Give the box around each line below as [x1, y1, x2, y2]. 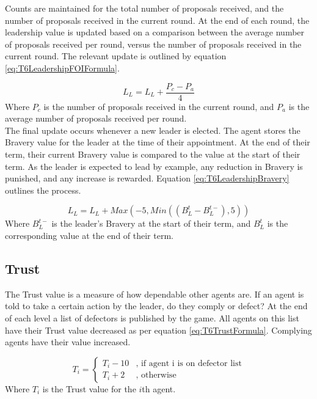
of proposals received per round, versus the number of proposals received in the [5, 37, 302, 50]
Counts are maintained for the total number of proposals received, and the [5, 2, 284, 14]
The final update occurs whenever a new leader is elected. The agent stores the [5, 123, 301, 136]
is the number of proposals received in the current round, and [43, 100, 274, 112]
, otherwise [136, 371, 177, 380]
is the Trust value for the [42, 382, 136, 395]
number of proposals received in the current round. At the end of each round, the [5, 13, 310, 26]
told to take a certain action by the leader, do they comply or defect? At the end [5, 299, 308, 312]
